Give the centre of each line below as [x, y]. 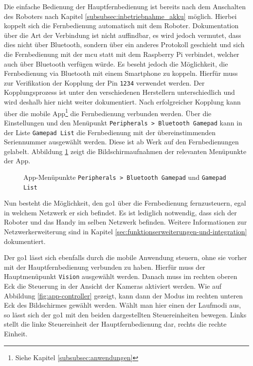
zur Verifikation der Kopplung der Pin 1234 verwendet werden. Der [104, 82]
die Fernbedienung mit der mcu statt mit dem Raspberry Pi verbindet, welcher [122, 54]
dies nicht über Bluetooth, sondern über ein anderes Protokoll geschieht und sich [124, 44]
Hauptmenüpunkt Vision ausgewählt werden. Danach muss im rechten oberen [121, 276]
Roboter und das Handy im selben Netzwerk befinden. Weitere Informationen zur [126, 222]
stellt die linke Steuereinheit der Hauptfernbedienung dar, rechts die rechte [115, 324]
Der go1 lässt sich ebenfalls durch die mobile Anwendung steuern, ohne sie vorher [126, 257]
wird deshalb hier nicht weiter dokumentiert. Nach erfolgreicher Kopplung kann [122, 102]
